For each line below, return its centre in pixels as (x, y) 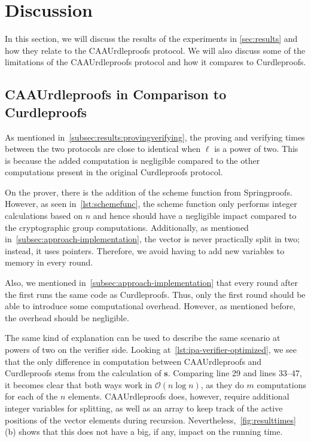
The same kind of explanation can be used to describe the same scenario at (143, 338)
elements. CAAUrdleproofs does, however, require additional (179, 396)
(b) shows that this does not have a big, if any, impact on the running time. (144, 432)
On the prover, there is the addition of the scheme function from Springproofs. (149, 192)
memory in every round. (49, 262)
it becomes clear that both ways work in (79, 384)
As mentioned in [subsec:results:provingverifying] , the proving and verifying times (155, 137)
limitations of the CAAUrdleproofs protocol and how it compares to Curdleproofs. (155, 62)
